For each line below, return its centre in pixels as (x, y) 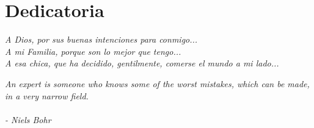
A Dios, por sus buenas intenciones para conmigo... (101, 39)
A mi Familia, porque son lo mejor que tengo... (93, 51)
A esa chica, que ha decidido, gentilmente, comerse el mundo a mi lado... (142, 63)
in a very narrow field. (47, 95)
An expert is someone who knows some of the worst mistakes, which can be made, (157, 83)
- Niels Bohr (28, 119)
